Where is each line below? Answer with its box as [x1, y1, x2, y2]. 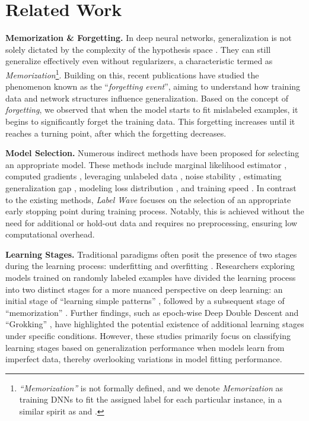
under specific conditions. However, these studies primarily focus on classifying [5, 330, 291, 342]
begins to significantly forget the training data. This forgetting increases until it [5, 115, 295, 127]
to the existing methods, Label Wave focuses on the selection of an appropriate [5, 193, 291, 205]
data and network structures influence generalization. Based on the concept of [5, 91, 288, 104]
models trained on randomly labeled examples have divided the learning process [5, 271, 296, 284]
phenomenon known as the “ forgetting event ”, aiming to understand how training [5, 80, 301, 93]
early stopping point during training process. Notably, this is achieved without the [5, 205, 304, 217]
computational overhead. [5, 228, 95, 240]
